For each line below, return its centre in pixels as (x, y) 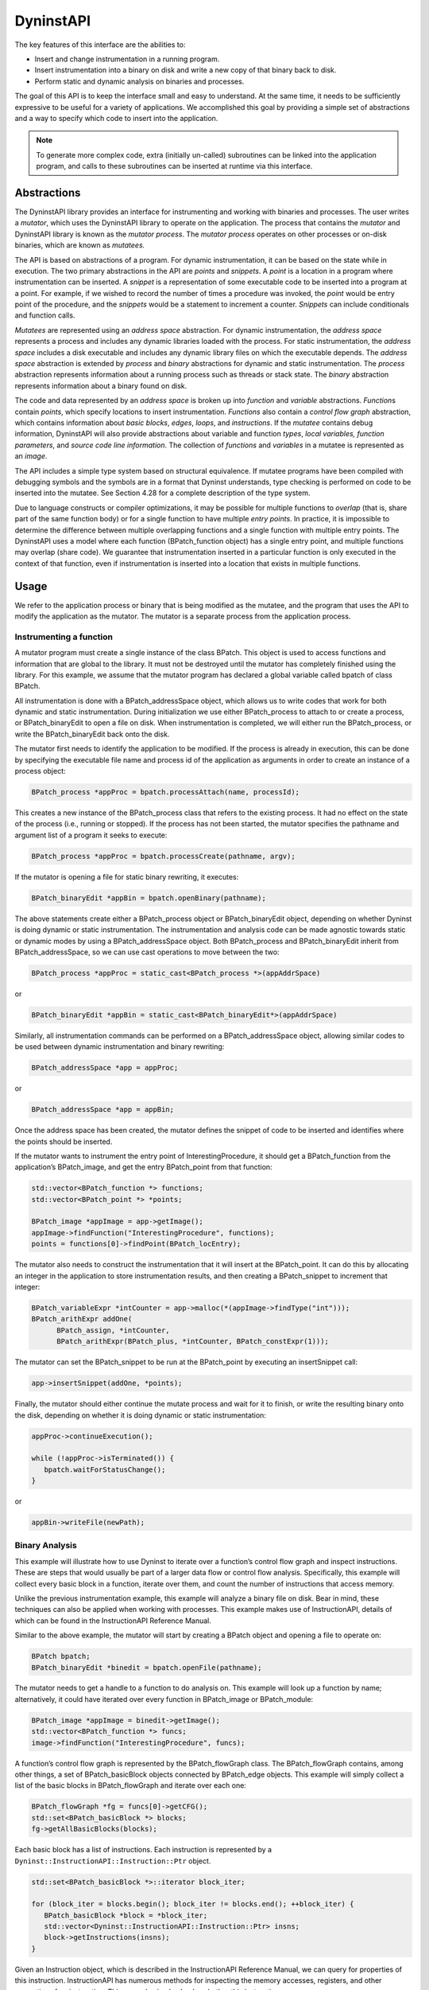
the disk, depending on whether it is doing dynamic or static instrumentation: (140, 1415)
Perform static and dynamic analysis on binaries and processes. (139, 81)
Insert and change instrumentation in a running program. (127, 59)
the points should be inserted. (64, 1141)
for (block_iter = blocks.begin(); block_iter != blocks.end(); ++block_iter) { (193, 1904)
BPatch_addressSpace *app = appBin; (103, 1110)
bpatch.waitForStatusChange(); (105, 1469)
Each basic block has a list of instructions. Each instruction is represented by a (143, 1850)
